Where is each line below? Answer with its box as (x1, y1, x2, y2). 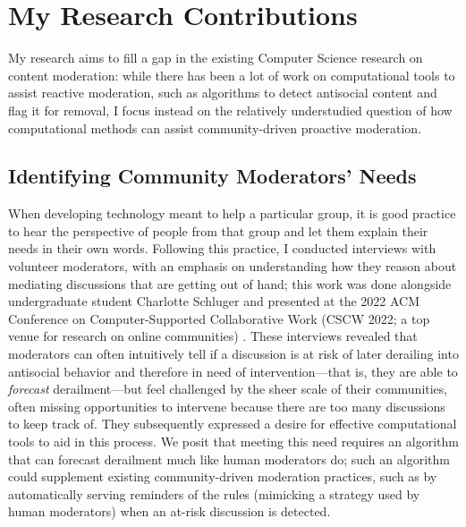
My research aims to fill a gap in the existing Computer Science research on (8, 48, 423, 67)
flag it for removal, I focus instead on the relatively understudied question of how (8, 100, 453, 119)
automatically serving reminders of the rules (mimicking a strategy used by (8, 484, 420, 503)
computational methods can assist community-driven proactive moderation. (8, 118, 422, 137)
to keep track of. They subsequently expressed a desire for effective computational (8, 414, 457, 433)
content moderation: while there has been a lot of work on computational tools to (8, 65, 455, 84)
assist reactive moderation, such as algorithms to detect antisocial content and (8, 83, 437, 102)
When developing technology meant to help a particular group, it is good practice (8, 204, 456, 223)
